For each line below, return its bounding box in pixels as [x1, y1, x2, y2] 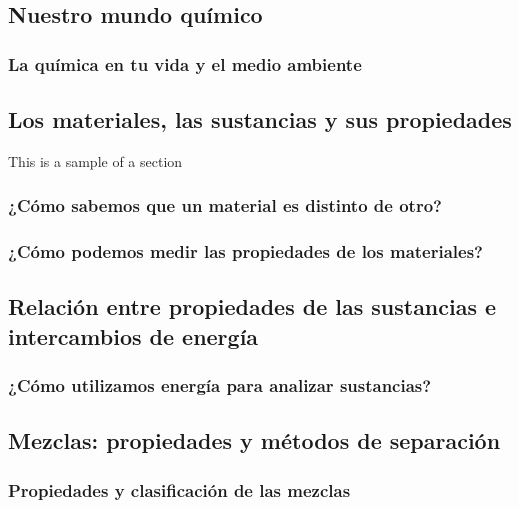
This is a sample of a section [8, 150, 183, 171]
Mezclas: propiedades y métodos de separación [8, 425, 501, 456]
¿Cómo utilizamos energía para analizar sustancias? [8, 373, 432, 397]
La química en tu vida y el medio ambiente [8, 51, 362, 76]
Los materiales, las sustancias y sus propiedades [8, 103, 512, 134]
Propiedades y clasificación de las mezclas [8, 477, 351, 502]
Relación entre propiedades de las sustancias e [8, 291, 497, 322]
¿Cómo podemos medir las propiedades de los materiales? [8, 238, 483, 263]
